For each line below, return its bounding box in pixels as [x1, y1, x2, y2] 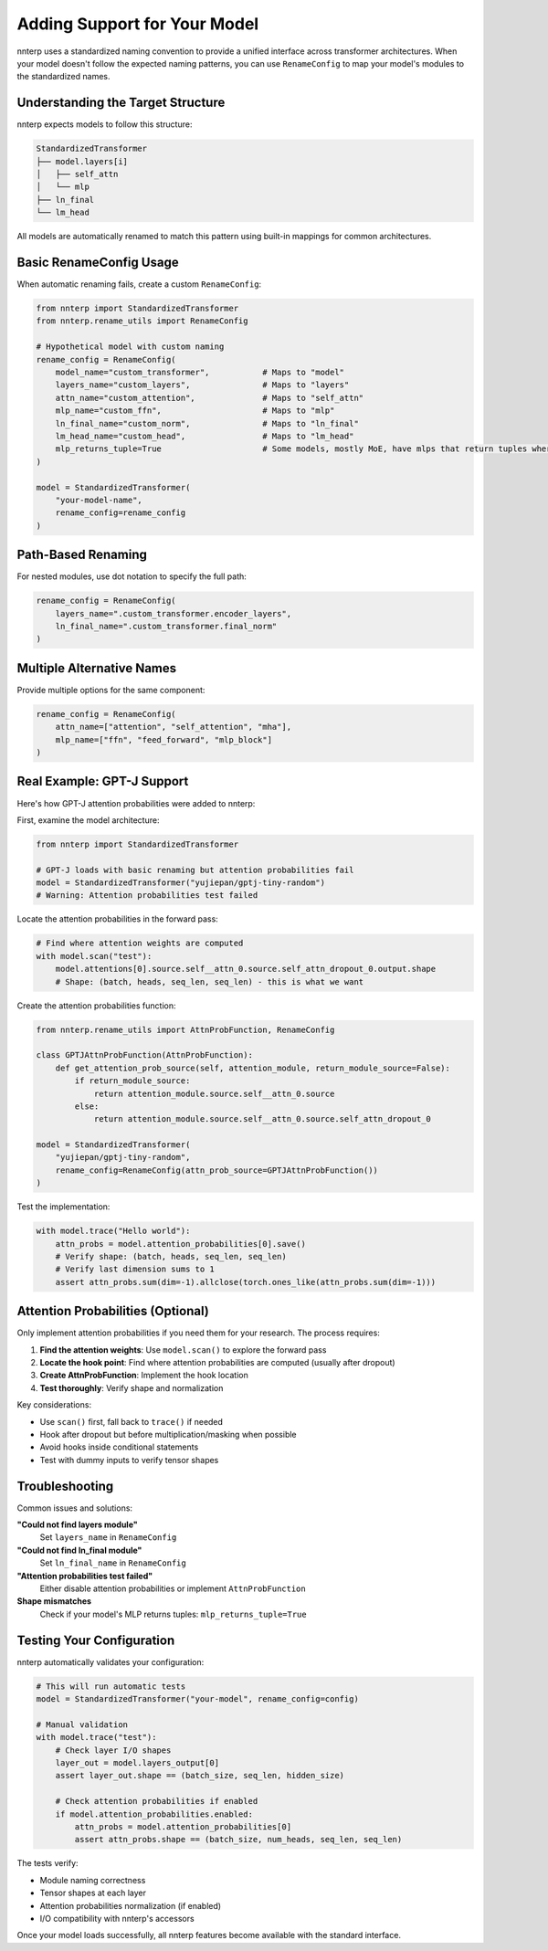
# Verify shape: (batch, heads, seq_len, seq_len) [55, 1251, 287, 1261]
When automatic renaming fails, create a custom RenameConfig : [16, 279, 262, 290]
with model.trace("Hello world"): [36, 1226, 191, 1237]
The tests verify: [16, 1858, 79, 1869]
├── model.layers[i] [36, 156, 128, 166]
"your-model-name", [55, 494, 143, 505]
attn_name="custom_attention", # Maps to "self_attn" [55, 393, 364, 403]
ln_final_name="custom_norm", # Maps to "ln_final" [55, 418, 360, 428]
